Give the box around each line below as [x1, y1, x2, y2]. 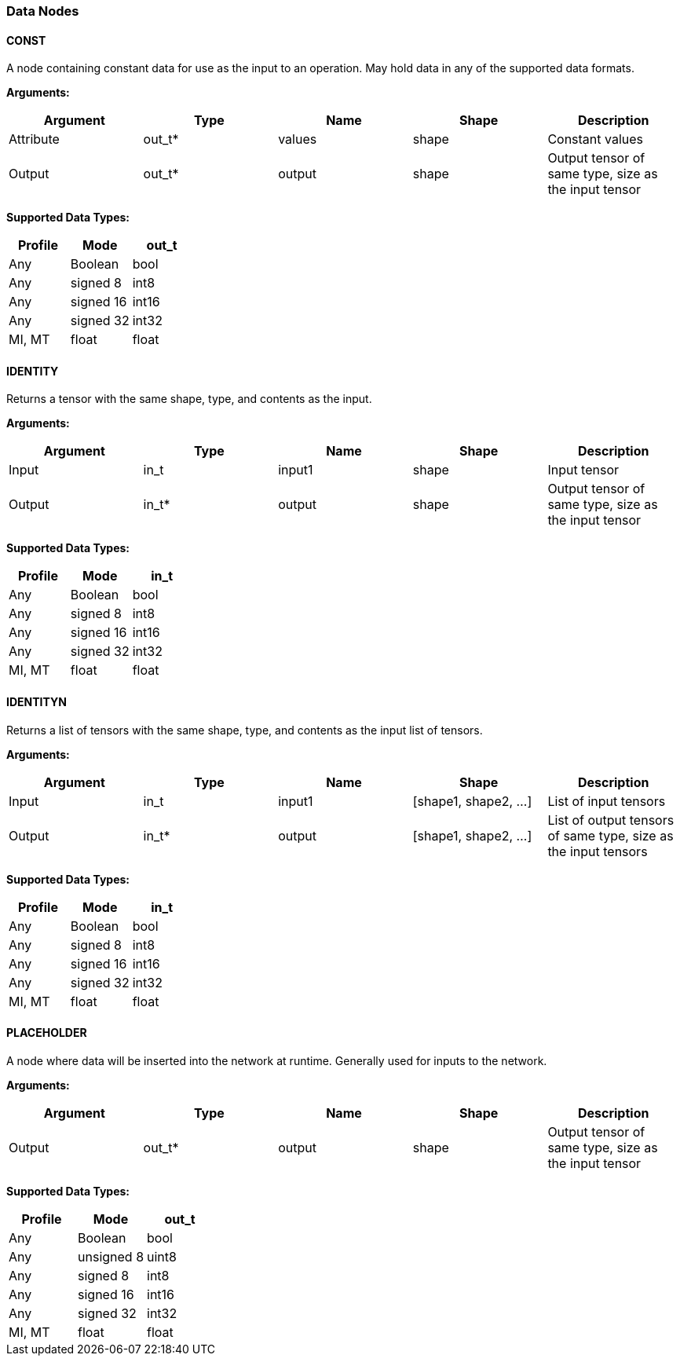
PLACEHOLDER [6, 1026, 87, 1040]
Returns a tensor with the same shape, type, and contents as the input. [6, 392, 372, 406]
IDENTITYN [6, 695, 67, 709]
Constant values [547, 131, 644, 148]
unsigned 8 [78, 1248, 144, 1265]
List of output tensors [547, 811, 675, 828]
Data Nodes [6, 3, 79, 19]
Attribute [9, 131, 60, 148]
